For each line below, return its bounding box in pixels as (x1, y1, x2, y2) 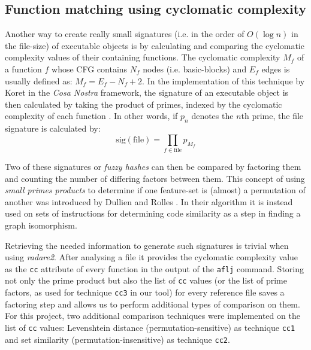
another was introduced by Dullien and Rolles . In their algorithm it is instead (5, 195, 293, 208)
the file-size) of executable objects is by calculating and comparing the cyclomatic (5, 39, 304, 51)
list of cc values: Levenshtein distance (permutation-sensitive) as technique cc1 (5, 321, 295, 333)
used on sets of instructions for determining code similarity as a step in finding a (5, 207, 301, 220)
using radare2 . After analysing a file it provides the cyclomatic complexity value (5, 251, 298, 263)
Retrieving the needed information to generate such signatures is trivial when (5, 239, 289, 251)
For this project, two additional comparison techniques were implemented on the (5, 309, 300, 322)
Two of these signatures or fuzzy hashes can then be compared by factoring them (5, 160, 301, 173)
